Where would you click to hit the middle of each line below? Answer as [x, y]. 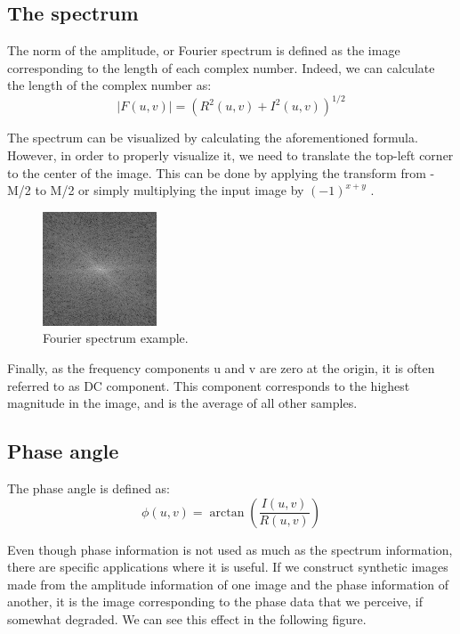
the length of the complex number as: [109, 85]
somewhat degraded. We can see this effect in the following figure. [187, 619]
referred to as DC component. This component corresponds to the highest [209, 385]
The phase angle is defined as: [89, 488]
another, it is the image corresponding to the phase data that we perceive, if [215, 601]
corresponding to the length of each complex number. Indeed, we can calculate [221, 67]
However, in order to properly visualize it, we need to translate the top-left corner [230, 155]
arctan [227, 512]
